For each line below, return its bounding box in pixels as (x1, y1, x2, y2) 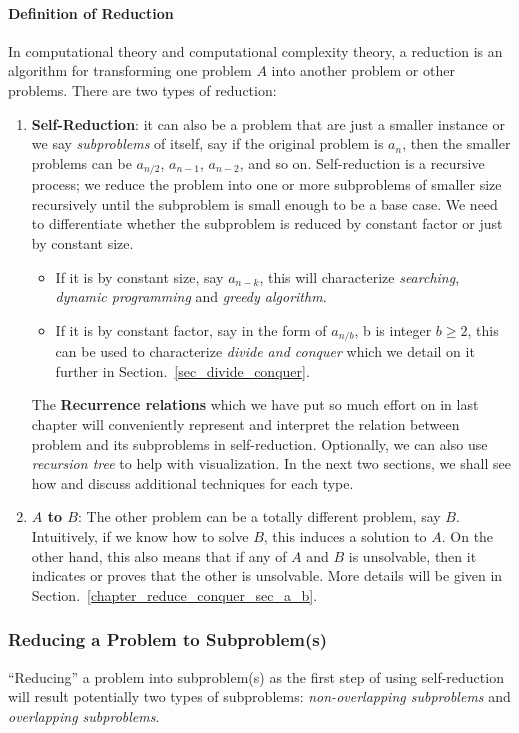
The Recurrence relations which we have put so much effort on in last (31, 394, 479, 415)
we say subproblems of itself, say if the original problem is (31, 133, 384, 154)
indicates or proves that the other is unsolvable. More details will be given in (31, 565, 503, 586)
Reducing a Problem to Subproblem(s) (8, 627, 327, 652)
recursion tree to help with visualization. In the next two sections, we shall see (31, 453, 511, 474)
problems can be (31, 152, 132, 173)
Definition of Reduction (8, 2, 174, 23)
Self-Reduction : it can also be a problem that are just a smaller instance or (31, 113, 505, 134)
